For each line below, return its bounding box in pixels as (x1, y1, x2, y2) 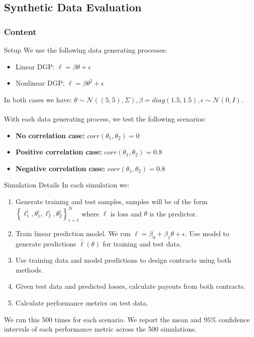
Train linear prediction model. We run (15, 228, 131, 238)
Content (4, 25, 37, 37)
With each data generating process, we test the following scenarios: (4, 113, 206, 123)
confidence (219, 314, 250, 324)
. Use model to (185, 228, 229, 238)
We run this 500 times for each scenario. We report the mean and (4, 314, 202, 324)
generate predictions (15, 238, 76, 248)
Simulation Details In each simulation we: (4, 180, 129, 190)
